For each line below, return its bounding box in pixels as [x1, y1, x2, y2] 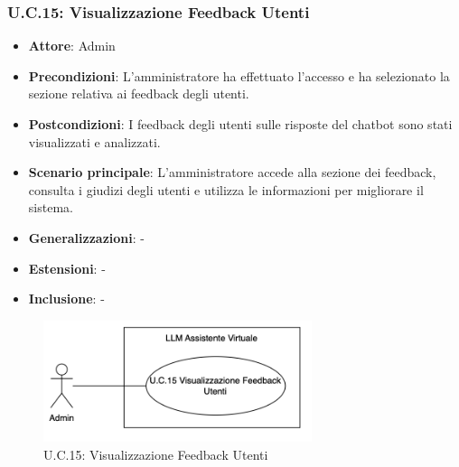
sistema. [28, 198, 73, 217]
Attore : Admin [28, 36, 116, 55]
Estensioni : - [28, 258, 106, 277]
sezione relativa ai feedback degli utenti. [28, 84, 249, 103]
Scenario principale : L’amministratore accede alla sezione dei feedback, [28, 163, 436, 182]
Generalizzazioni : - [28, 228, 145, 247]
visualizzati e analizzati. [28, 132, 161, 151]
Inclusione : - [28, 289, 105, 308]
